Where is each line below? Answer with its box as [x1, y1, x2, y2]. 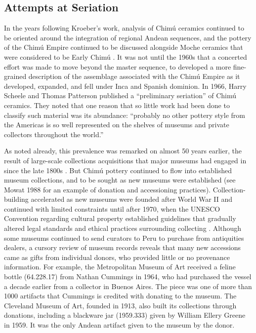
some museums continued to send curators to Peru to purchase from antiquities [4, 232, 244, 243]
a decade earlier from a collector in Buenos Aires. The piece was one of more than [4, 281, 252, 291]
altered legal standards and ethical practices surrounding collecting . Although [4, 223, 242, 233]
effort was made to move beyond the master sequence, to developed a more [4, 61, 231, 72]
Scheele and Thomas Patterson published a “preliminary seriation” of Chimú [4, 90, 237, 101]
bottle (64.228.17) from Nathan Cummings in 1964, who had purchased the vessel [4, 271, 252, 282]
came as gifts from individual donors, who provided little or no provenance [4, 252, 230, 262]
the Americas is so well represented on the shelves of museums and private [4, 119, 229, 130]
